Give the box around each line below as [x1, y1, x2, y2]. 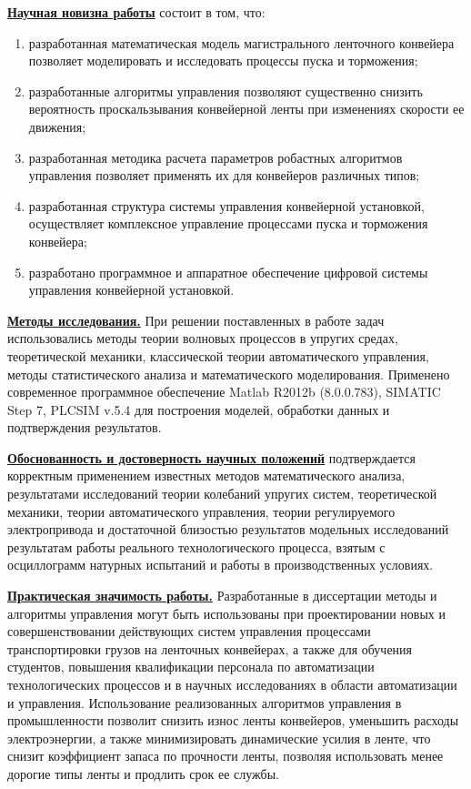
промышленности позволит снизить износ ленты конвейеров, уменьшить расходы [7, 711, 459, 730]
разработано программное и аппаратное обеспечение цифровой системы [28, 262, 428, 281]
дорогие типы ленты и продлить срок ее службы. [7, 764, 279, 783]
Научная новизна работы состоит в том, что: [7, 3, 266, 21]
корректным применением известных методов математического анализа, [7, 466, 406, 485]
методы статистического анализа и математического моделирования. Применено [7, 364, 450, 383]
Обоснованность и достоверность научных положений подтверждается [7, 448, 416, 467]
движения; [28, 116, 86, 136]
